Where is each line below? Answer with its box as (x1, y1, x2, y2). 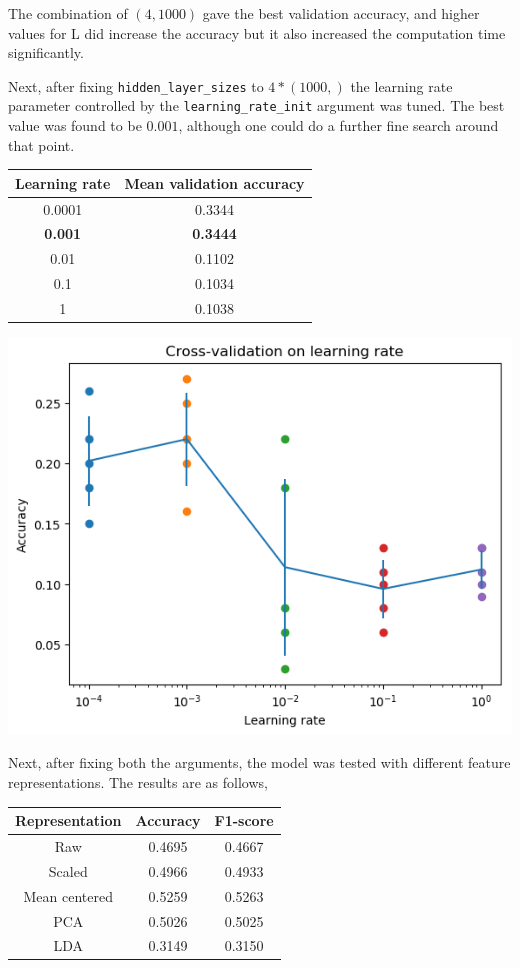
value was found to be (8, 115, 142, 136)
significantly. (8, 42, 84, 63)
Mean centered (23, 885, 113, 906)
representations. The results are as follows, (8, 772, 268, 793)
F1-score (214, 810, 274, 831)
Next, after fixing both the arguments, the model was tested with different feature (8, 752, 511, 773)
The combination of (8, 3, 128, 23)
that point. (8, 134, 75, 155)
